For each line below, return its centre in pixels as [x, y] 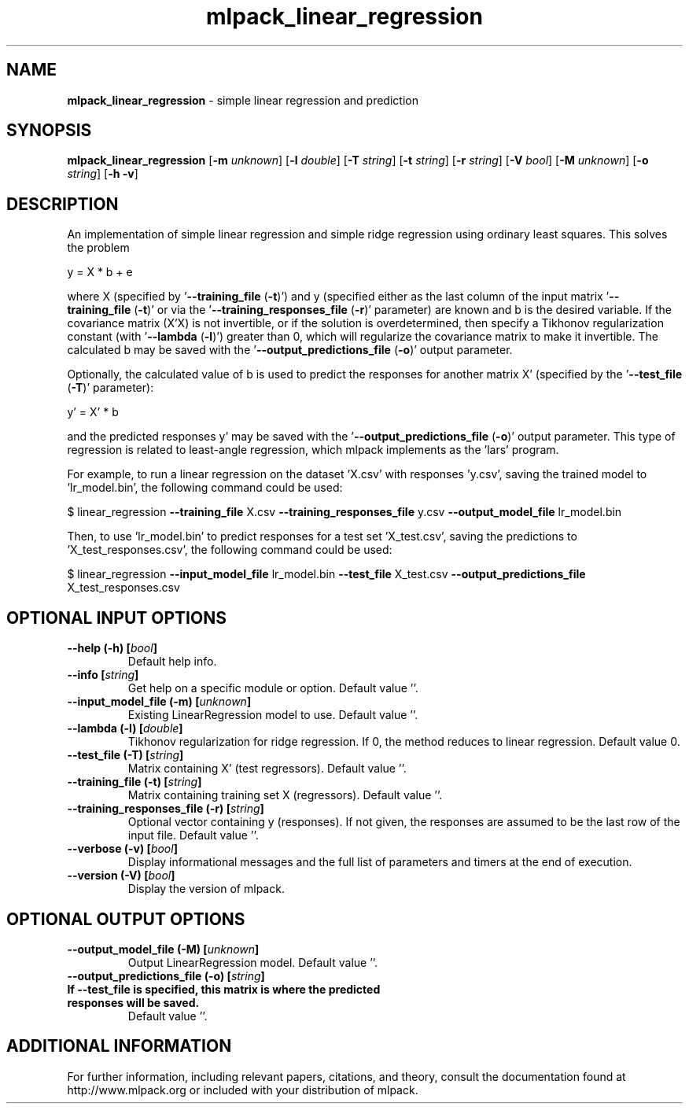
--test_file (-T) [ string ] [125, 755]
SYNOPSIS [49, 131]
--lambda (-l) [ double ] [125, 728]
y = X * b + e [100, 272]
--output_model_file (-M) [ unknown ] [163, 949]
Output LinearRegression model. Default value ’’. [253, 962]
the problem [98, 248]
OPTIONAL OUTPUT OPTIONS [126, 919]
